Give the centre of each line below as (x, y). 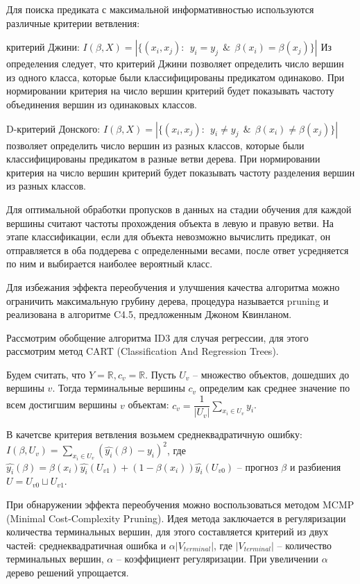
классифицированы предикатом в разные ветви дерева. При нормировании (163, 159)
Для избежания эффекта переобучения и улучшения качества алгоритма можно (173, 286)
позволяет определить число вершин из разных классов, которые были (155, 145)
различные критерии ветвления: (73, 23)
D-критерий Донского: (53, 128)
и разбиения (315, 466)
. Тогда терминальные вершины (119, 388)
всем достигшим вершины (62, 404)
